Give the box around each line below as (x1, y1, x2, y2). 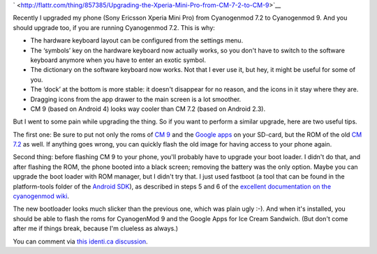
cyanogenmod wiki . (13, 192, 70, 200)
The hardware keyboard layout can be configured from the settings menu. (30, 36, 244, 45)
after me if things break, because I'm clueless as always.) (13, 224, 178, 233)
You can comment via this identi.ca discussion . (13, 237, 148, 246)
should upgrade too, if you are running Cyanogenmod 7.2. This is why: (13, 23, 216, 31)
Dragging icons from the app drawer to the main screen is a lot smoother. (30, 95, 242, 103)
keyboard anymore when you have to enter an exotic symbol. (30, 56, 206, 64)
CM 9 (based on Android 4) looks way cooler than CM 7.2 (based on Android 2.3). (30, 105, 265, 113)
